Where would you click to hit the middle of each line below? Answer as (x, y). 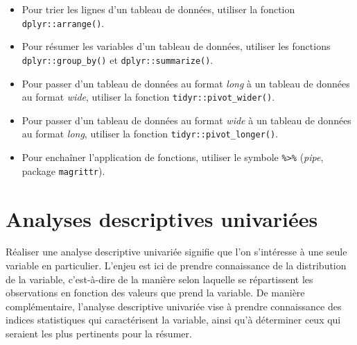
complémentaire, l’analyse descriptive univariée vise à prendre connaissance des (174, 306)
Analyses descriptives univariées (162, 218)
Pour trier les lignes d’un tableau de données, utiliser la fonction (158, 9)
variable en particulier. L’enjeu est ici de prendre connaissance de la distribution (176, 266)
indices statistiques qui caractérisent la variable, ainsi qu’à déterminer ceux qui (173, 320)
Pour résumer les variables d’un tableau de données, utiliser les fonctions (176, 46)
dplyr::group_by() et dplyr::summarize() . (117, 59)
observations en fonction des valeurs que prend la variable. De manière (155, 293)
